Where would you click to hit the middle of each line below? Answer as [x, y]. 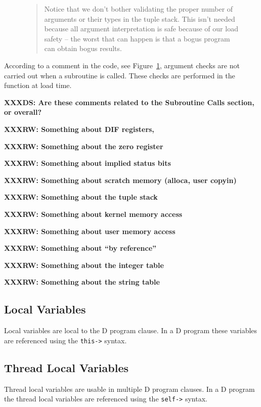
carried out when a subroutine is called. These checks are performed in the [120, 75]
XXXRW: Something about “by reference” [80, 248]
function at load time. [38, 85]
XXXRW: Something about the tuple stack [81, 197]
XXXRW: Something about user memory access [90, 231]
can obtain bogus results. [83, 48]
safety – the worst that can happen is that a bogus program [137, 38]
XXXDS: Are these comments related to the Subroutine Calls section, [129, 102]
